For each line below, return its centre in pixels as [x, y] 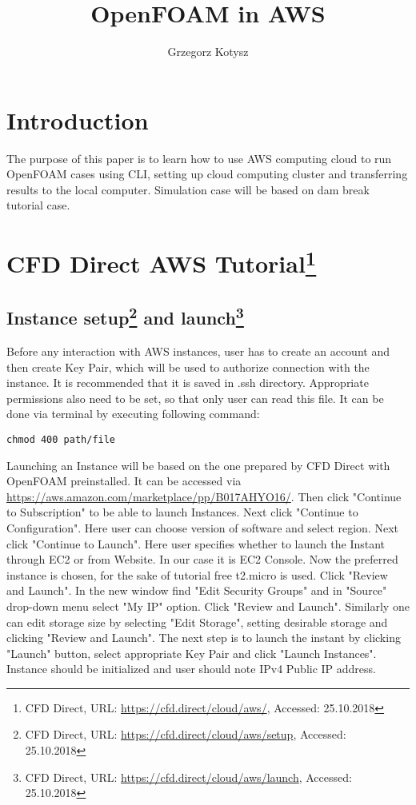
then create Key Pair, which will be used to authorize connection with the [188, 367]
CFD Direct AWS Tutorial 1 [162, 262]
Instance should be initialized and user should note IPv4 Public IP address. [191, 669]
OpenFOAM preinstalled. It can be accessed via [124, 481]
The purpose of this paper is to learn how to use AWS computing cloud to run [199, 158]
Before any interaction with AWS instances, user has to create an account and [198, 351]
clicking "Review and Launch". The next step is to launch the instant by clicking [204, 638]
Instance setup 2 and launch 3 [125, 316]
